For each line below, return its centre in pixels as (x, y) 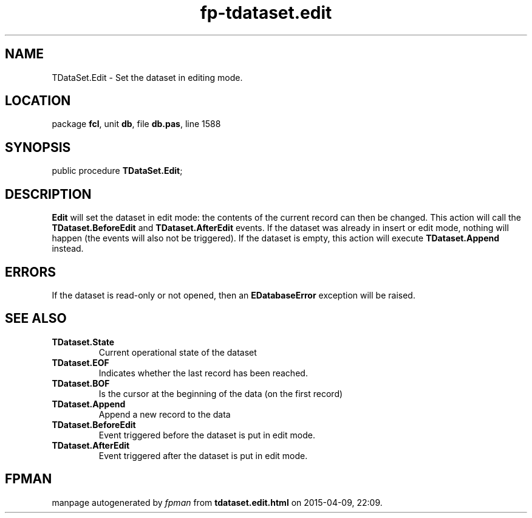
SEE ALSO (36, 319)
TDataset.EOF (80, 362)
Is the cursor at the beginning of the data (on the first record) (221, 393)
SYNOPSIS (38, 147)
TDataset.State (83, 342)
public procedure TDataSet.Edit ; (117, 171)
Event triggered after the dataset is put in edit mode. (203, 455)
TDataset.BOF (81, 383)
